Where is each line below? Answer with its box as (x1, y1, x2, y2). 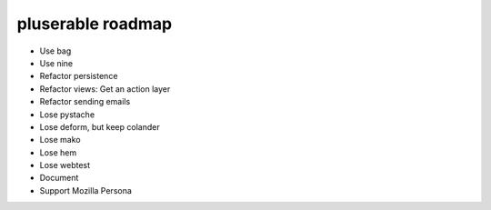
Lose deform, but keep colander (39, 121, 160, 132)
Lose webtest (39, 160, 91, 171)
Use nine (39, 57, 74, 68)
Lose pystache (39, 109, 95, 120)
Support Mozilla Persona (39, 185, 132, 195)
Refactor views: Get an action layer (39, 83, 171, 95)
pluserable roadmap (16, 14, 173, 34)
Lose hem (39, 146, 77, 158)
